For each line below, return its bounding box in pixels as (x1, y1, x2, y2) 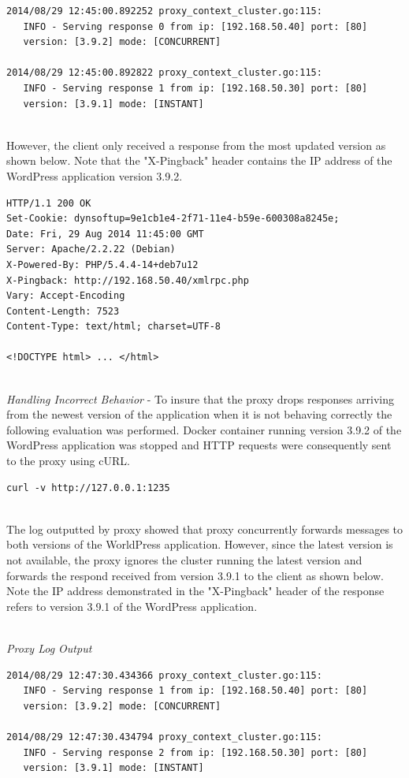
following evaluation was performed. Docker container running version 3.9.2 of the (6, 421, 402, 437)
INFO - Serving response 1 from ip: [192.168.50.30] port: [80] (23, 82, 368, 94)
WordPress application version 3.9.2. (6, 167, 183, 184)
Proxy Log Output (6, 639, 92, 656)
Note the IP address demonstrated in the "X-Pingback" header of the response (6, 583, 385, 599)
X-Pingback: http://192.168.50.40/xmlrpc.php (6, 274, 249, 286)
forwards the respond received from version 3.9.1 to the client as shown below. (6, 567, 384, 583)
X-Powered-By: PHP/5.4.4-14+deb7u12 (6, 259, 199, 270)
